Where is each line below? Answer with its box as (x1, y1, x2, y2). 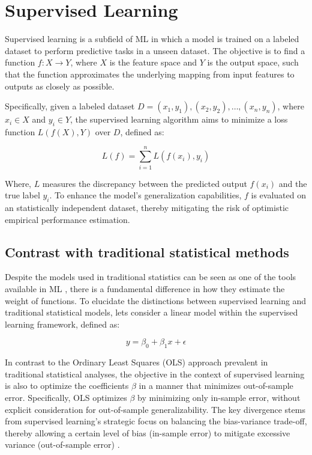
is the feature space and (109, 56, 197, 69)
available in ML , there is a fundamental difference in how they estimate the (5, 282, 285, 295)
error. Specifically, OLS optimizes (5, 391, 127, 403)
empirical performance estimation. (5, 213, 130, 225)
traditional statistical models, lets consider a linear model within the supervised (5, 306, 298, 319)
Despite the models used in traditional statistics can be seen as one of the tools (5, 270, 296, 283)
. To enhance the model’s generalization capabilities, (49, 189, 242, 201)
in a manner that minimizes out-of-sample (139, 379, 293, 392)
